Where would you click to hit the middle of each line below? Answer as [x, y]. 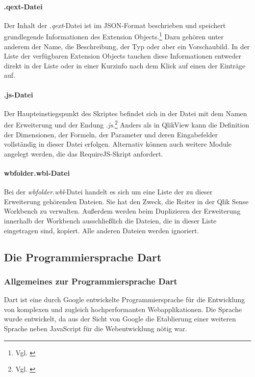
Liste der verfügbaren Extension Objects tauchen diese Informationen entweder [123, 56]
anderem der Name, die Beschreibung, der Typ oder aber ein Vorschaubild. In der [127, 46]
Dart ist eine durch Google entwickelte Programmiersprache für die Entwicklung [125, 299]
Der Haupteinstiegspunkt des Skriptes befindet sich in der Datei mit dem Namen [126, 113]
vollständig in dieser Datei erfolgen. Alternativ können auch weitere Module [118, 144]
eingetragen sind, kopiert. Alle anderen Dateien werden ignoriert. [102, 230]
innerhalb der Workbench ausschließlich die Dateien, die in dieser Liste [110, 221]
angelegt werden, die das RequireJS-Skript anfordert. [84, 153]
